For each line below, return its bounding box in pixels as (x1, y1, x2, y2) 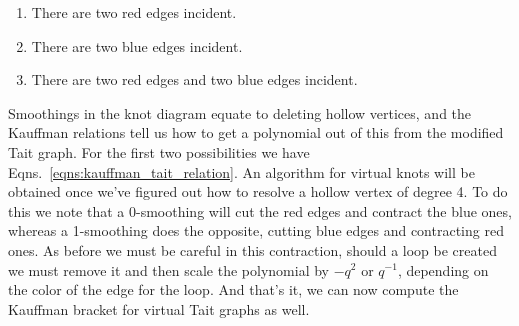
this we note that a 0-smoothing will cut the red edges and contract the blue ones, (8, 200, 512, 221)
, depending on (397, 259, 489, 280)
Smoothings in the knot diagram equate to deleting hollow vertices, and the (8, 102, 472, 123)
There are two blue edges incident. (31, 35, 243, 56)
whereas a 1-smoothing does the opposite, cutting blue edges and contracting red (8, 220, 504, 241)
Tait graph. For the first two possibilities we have (8, 141, 310, 162)
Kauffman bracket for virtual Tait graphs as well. (8, 298, 310, 319)
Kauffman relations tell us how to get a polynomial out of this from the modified (8, 122, 504, 143)
